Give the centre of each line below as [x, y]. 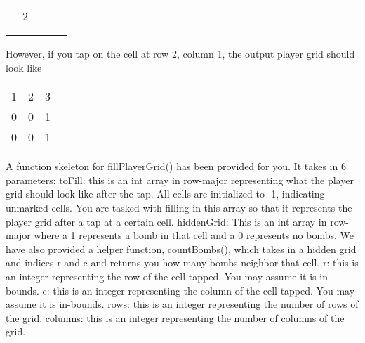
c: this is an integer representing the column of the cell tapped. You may [199, 290]
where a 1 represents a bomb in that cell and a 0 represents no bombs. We [194, 235]
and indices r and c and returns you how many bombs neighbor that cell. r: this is [182, 263]
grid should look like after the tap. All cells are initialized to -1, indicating [165, 194]
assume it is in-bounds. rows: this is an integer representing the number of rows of [182, 304]
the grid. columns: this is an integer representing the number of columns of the [175, 317]
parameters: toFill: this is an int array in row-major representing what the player [180, 180]
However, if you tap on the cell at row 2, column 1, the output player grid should [180, 53]
